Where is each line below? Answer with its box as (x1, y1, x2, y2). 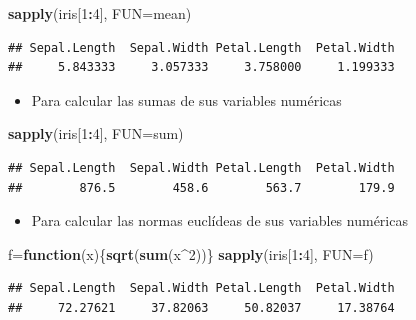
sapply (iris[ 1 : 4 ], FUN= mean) (8, 3, 192, 23)
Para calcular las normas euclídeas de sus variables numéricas (31, 210, 408, 231)
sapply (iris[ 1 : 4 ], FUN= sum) (8, 123, 184, 144)
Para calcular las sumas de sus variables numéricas (31, 89, 342, 110)
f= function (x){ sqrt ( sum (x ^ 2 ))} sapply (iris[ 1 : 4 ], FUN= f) (8, 243, 374, 264)
